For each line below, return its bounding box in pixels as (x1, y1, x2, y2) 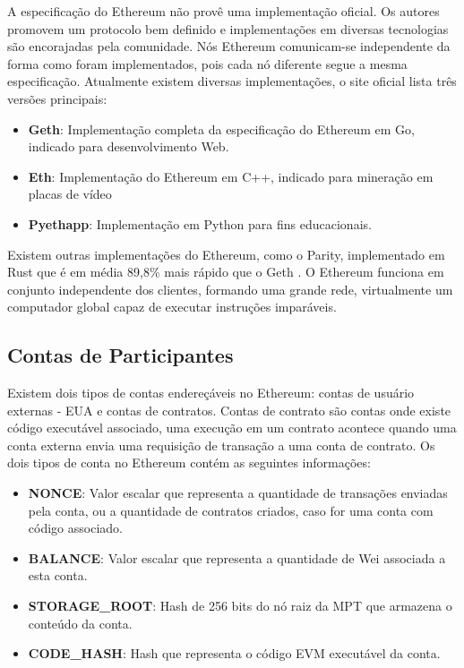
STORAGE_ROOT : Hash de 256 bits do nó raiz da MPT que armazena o (28, 596, 452, 615)
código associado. (28, 518, 123, 537)
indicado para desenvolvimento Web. (28, 137, 229, 156)
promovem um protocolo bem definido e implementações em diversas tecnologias (7, 19, 449, 38)
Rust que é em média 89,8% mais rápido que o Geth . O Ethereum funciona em (7, 262, 444, 281)
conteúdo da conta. (28, 613, 133, 632)
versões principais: (7, 89, 107, 107)
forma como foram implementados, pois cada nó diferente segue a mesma (7, 54, 408, 73)
